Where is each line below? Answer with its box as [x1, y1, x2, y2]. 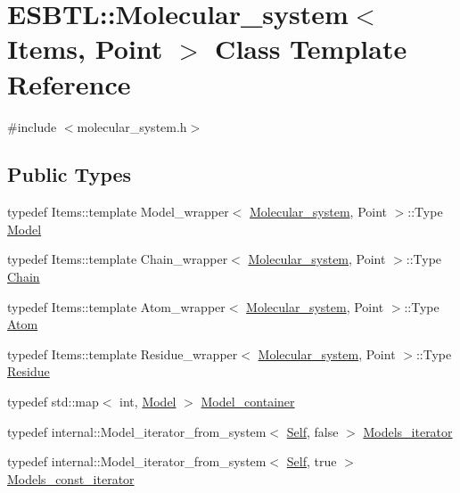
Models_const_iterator [7, 469, 135, 488]
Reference [7, 65, 131, 102]
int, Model [119, 392, 177, 411]
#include [7, 117, 57, 136]
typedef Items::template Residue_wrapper [7, 344, 238, 363]
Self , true [286, 452, 337, 471]
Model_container [201, 392, 295, 411]
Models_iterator [363, 422, 453, 440]
